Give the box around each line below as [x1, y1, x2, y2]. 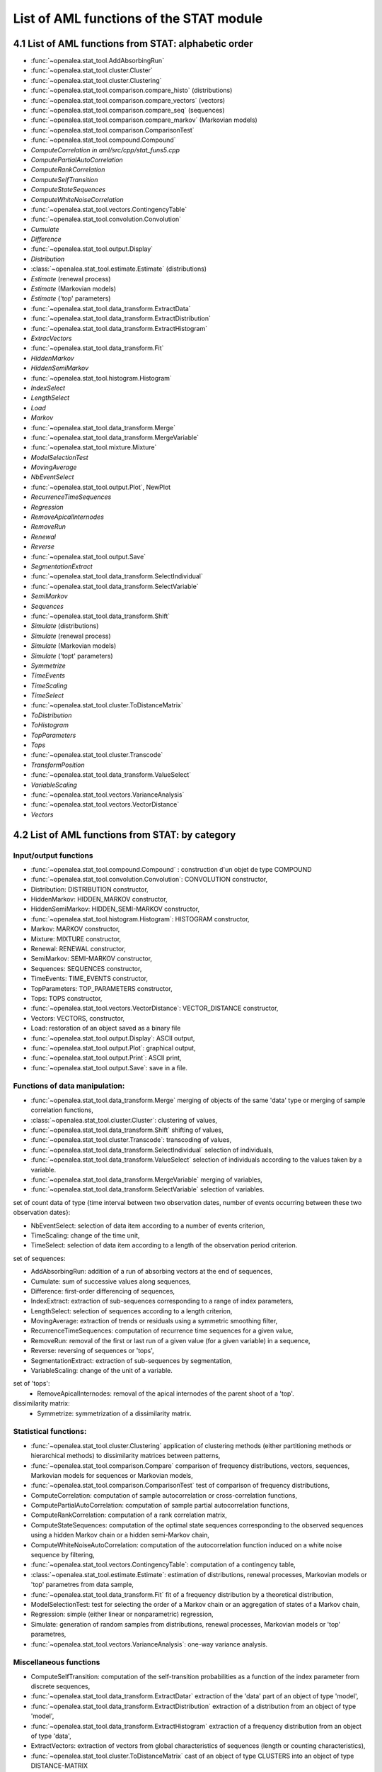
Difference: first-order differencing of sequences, [30, 1286, 175, 1295]
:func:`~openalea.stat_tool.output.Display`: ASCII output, [30, 1033, 195, 1042]
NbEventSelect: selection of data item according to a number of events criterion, [30, 1221, 265, 1230]
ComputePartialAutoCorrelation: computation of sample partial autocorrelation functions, [30, 1501, 290, 1510]
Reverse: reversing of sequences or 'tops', [30, 1347, 155, 1355]
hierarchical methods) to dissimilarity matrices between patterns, [30, 1452, 221, 1460]
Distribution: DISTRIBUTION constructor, [30, 885, 149, 893]
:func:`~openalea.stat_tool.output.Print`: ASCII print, [30, 1053, 182, 1062]
